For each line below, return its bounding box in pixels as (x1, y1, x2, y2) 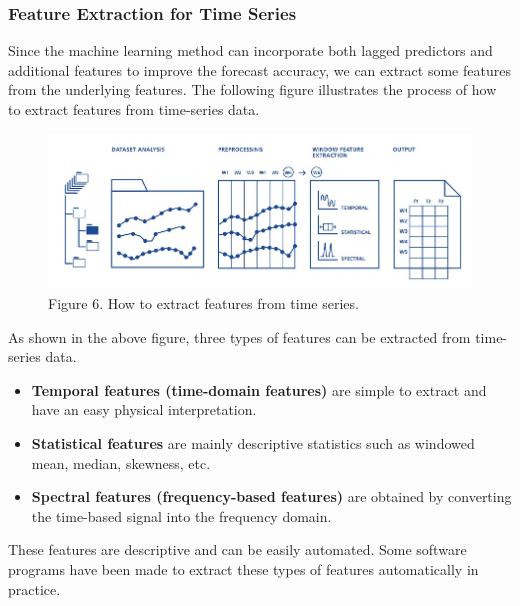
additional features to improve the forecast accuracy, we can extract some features (8, 59, 511, 80)
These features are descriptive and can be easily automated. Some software (8, 539, 467, 560)
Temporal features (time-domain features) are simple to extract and (31, 379, 487, 400)
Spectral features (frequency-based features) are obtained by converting (31, 486, 512, 507)
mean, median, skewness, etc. (31, 452, 211, 473)
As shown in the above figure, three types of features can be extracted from (8, 326, 471, 347)
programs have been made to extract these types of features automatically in (8, 558, 479, 579)
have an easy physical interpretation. (31, 399, 257, 420)
